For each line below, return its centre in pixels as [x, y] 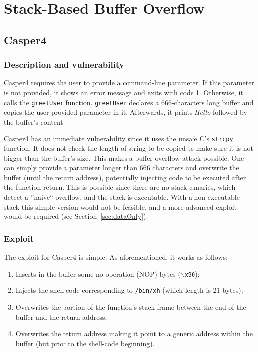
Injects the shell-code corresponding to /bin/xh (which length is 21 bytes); [129, 290]
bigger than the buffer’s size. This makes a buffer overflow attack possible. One [124, 158]
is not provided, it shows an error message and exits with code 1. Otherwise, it [124, 92]
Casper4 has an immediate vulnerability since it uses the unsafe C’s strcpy [119, 138]
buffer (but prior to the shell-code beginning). [85, 343]
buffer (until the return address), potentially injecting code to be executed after [125, 177]
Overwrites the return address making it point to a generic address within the [134, 333]
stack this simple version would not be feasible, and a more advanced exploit [121, 206]
